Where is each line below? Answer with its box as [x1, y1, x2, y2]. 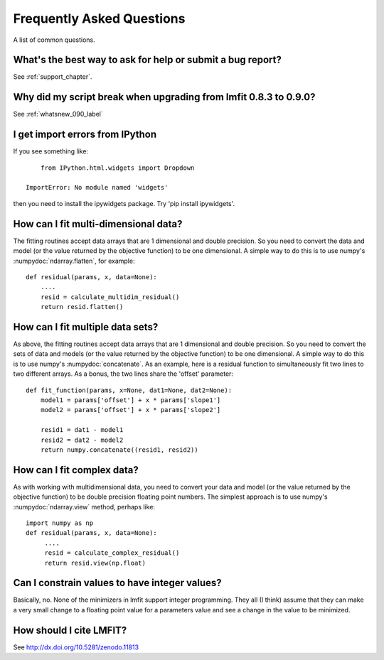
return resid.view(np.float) [44, 558, 146, 567]
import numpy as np [26, 519, 94, 527]
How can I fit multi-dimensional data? [13, 217, 183, 230]
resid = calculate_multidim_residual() [40, 293, 180, 301]
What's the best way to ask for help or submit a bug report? [13, 54, 282, 66]
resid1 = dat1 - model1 [40, 426, 124, 434]
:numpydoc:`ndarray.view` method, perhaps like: [13, 502, 156, 511]
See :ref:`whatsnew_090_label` [13, 110, 103, 119]
